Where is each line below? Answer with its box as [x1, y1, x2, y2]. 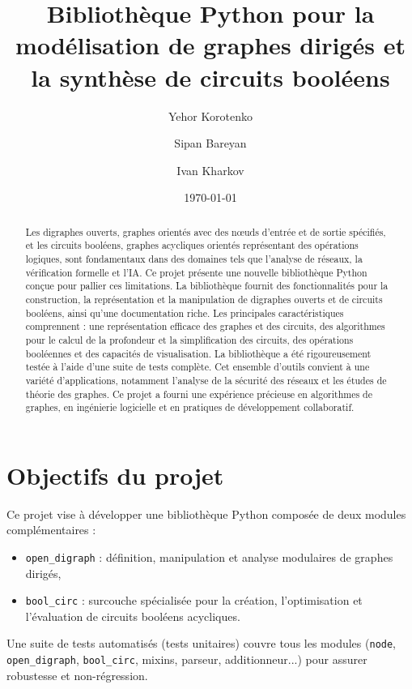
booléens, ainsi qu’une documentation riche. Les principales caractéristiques [25, 306, 344, 319]
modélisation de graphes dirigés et [15, 28, 406, 62]
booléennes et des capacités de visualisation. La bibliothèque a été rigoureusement [25, 346, 372, 360]
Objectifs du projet [6, 458, 224, 491]
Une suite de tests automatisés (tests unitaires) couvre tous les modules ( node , [6, 635, 397, 652]
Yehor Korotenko [168, 107, 253, 124]
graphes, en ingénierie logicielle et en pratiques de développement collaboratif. [25, 400, 355, 414]
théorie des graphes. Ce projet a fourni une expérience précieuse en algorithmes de [25, 387, 373, 400]
